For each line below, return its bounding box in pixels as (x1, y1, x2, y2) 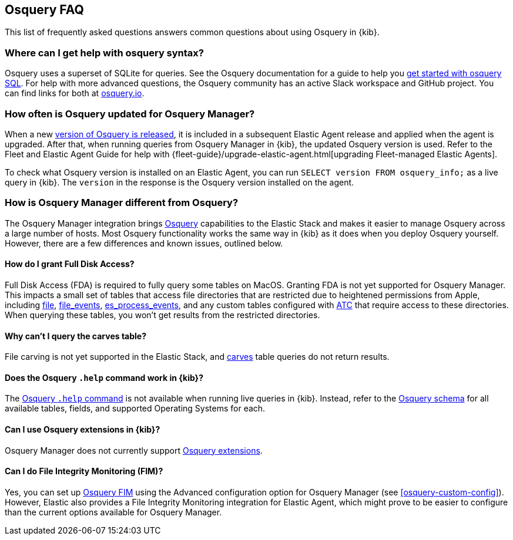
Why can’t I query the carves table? (5, 330, 146, 341)
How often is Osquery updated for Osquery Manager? (5, 107, 255, 120)
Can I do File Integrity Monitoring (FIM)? (5, 466, 163, 477)
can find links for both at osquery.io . (5, 88, 145, 99)
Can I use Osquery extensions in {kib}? (5, 424, 160, 434)
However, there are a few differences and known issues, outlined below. (5, 238, 283, 248)
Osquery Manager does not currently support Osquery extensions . (5, 445, 263, 455)
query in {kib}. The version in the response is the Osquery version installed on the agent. (5, 177, 354, 187)
